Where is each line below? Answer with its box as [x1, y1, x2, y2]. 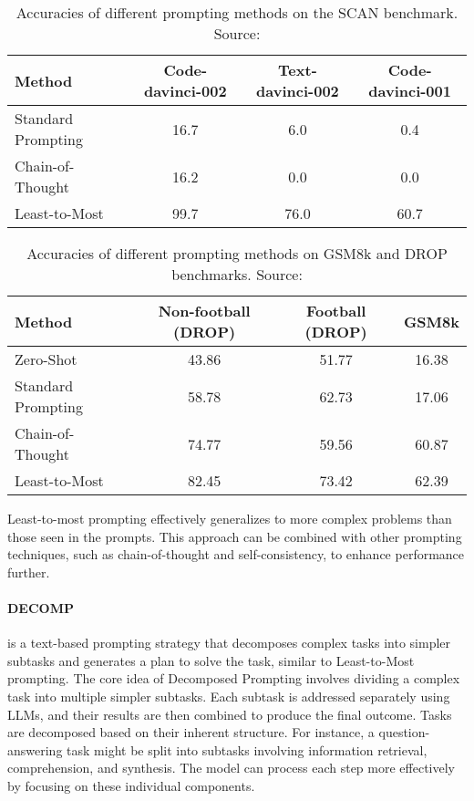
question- [378, 723, 430, 742]
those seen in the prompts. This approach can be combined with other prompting [7, 526, 462, 546]
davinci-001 [368, 80, 451, 101]
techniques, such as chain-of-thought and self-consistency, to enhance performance [7, 545, 465, 564]
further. [7, 562, 50, 581]
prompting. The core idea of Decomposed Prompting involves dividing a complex [7, 669, 460, 688]
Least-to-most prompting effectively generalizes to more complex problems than [7, 509, 452, 527]
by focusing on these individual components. [7, 775, 255, 795]
